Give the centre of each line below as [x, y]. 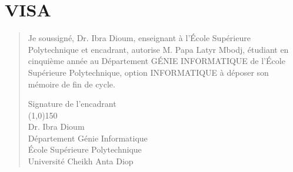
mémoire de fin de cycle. [71, 84]
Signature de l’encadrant [72, 104]
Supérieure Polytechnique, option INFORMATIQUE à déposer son [148, 72]
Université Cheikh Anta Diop [81, 161]
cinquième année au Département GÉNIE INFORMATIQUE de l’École [157, 61]
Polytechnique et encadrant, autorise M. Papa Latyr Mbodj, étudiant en [158, 49]
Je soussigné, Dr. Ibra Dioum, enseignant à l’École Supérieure [139, 38]
